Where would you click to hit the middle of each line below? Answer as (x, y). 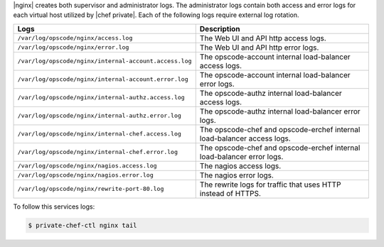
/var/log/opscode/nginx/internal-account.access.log (105, 61)
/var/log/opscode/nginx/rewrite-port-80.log (91, 189)
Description (220, 28)
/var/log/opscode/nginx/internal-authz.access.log (101, 98)
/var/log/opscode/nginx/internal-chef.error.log (97, 152)
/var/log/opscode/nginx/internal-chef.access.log (99, 134)
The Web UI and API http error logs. (259, 48)
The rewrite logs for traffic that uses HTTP (270, 185)
